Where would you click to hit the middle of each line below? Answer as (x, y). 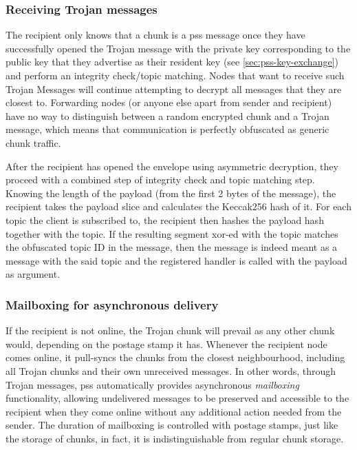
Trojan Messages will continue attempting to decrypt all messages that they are (174, 89)
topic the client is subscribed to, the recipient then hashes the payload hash (165, 219)
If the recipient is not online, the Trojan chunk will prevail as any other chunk (170, 330)
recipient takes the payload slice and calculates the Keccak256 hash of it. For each (178, 206)
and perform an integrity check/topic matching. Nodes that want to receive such (175, 75)
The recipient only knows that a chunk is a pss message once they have (155, 35)
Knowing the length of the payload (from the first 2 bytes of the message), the (171, 193)
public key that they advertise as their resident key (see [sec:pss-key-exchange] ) (172, 62)
